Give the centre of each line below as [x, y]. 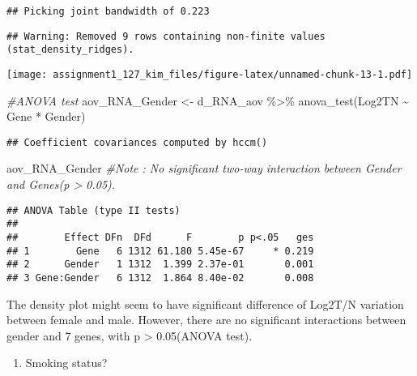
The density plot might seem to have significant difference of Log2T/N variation [205, 303]
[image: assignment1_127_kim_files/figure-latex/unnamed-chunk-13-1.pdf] [210, 74]
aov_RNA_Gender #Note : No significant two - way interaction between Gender [204, 168]
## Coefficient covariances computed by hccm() [137, 142]
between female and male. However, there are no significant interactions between [206, 320]
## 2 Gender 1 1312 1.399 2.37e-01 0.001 [160, 265]
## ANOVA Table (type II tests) [94, 210]
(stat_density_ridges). [70, 50]
